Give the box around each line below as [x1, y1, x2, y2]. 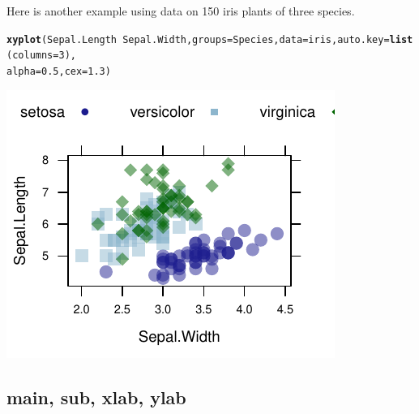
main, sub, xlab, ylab [6, 384, 186, 409]
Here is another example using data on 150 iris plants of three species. [6, 2, 355, 19]
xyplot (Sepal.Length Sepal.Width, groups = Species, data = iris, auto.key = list [6, 33, 413, 45]
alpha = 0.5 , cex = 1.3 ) [6, 65, 111, 77]
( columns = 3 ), [6, 50, 76, 62]
